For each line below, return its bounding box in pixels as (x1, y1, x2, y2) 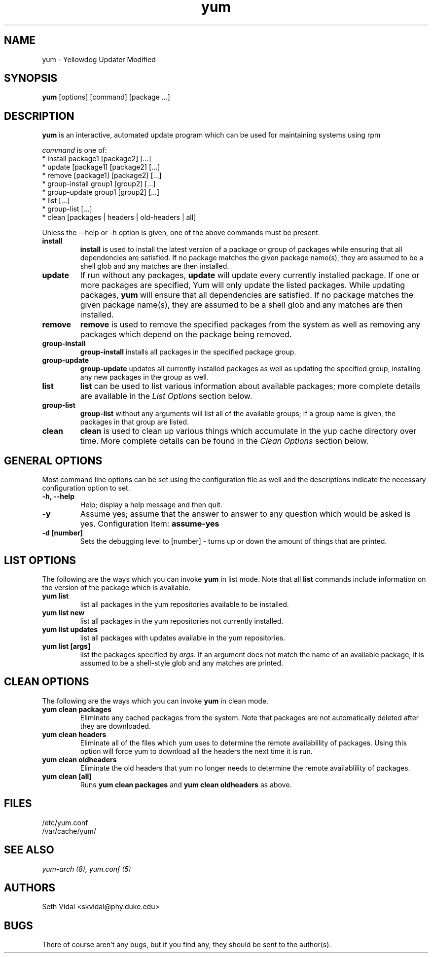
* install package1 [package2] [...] (42, 154, 151, 163)
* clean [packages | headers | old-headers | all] (42, 213, 196, 222)
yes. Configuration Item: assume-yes (80, 519, 219, 529)
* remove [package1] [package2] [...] (42, 171, 162, 180)
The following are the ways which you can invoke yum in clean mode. (42, 696, 269, 705)
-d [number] (42, 529, 83, 537)
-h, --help (42, 492, 74, 501)
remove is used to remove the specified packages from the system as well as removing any (80, 319, 421, 330)
